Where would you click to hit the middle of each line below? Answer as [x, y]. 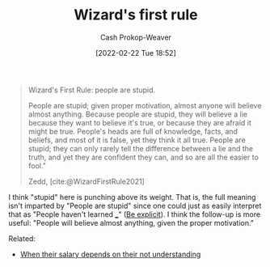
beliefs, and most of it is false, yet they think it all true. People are [137, 140]
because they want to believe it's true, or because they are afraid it [140, 122]
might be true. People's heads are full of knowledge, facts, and [133, 131]
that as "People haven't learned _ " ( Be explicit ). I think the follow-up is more [135, 214]
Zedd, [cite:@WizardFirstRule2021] [86, 181]
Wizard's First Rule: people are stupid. [92, 90]
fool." [37, 165]
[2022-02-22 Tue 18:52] [136, 53]
